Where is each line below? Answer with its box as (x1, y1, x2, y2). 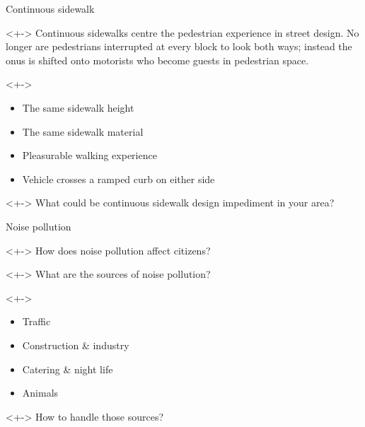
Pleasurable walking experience (22, 148, 157, 163)
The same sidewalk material (22, 124, 144, 139)
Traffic (22, 314, 51, 329)
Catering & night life (22, 361, 113, 376)
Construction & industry (22, 337, 129, 352)
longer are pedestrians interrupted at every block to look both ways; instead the (6, 39, 352, 54)
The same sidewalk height (22, 100, 134, 115)
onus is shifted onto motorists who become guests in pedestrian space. (6, 52, 309, 67)
